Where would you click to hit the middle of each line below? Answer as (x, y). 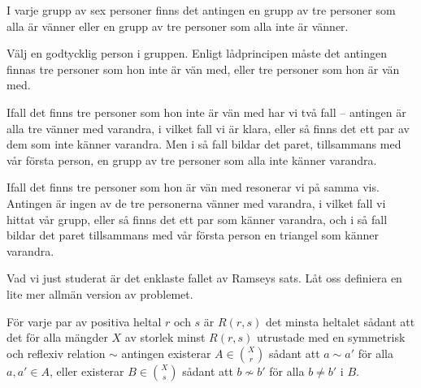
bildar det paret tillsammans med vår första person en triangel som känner (193, 235)
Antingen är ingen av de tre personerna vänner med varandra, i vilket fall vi (196, 203)
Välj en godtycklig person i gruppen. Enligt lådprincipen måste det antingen (197, 53)
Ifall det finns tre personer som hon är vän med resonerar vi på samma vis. (193, 187)
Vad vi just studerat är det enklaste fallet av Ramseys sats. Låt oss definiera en (204, 278)
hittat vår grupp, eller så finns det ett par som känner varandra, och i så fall (197, 219)
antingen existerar (166, 353)
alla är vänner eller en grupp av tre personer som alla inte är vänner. (178, 26)
